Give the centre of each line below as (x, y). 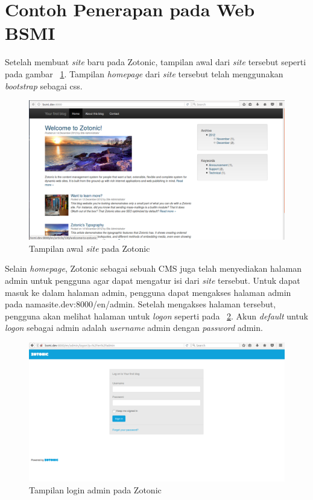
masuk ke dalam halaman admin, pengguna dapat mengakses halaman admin (148, 292)
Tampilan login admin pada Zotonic (95, 489)
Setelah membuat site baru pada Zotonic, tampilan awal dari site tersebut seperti (156, 62)
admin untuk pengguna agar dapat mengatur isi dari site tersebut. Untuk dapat (153, 280)
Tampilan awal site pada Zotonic (90, 248)
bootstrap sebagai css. (44, 85)
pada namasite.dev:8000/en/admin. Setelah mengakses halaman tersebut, (141, 304)
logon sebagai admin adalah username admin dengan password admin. (134, 328)
